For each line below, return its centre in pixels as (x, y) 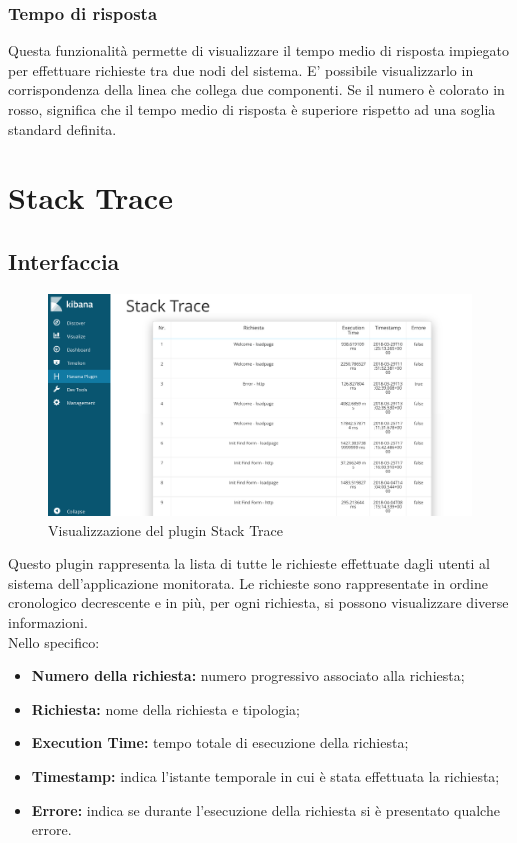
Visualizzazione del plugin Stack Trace (166, 529)
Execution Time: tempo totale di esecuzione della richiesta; (220, 742)
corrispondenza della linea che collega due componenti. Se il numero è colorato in (256, 89)
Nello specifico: (54, 641)
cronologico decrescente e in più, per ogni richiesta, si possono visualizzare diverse (258, 602)
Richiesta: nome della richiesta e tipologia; (165, 708)
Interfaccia (64, 260)
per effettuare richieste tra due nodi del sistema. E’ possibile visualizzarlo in (241, 69)
